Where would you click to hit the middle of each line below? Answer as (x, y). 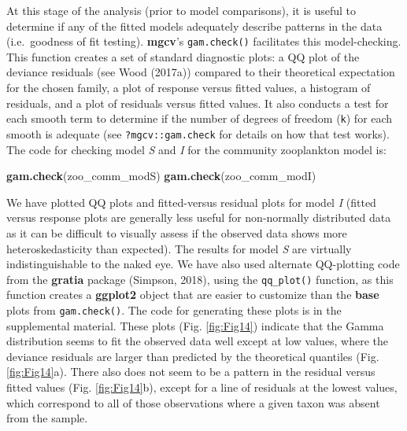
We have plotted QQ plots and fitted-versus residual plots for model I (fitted (191, 202)
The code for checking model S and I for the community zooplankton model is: (196, 149)
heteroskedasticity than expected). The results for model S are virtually (179, 248)
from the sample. (47, 418)
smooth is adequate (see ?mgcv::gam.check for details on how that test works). (198, 133)
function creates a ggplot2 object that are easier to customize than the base (193, 295)
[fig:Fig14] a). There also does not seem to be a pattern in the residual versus (191, 372)
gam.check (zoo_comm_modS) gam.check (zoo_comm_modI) (161, 176)
